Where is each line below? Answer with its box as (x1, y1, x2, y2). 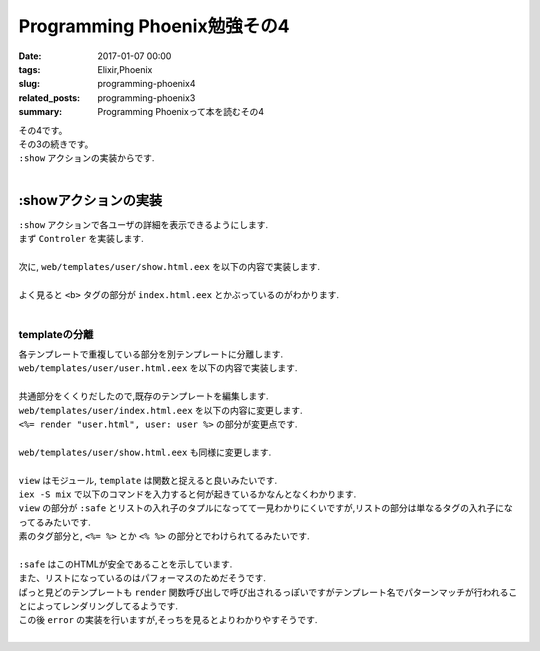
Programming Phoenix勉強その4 (18, 15, 290, 37)
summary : (18, 106, 63, 118)
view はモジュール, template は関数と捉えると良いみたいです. (18, 474, 278, 486)
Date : (18, 50, 42, 62)
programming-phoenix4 (97, 78, 196, 90)
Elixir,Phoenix (97, 63, 153, 75)
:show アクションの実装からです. (18, 152, 155, 164)
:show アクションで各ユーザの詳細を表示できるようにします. (18, 218, 269, 230)
